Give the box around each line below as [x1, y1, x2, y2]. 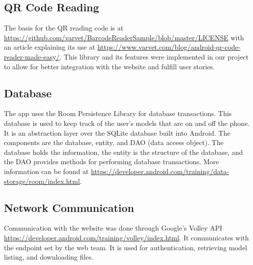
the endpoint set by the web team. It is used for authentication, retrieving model [4, 242, 248, 252]
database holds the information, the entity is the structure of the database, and [4, 147, 243, 157]
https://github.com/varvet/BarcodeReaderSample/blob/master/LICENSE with [4, 32, 244, 42]
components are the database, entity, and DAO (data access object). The [4, 137, 224, 147]
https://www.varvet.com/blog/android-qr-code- [97, 42, 241, 52]
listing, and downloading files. [4, 252, 93, 262]
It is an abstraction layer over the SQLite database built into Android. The [4, 127, 230, 138]
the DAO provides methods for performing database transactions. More [4, 156, 219, 167]
